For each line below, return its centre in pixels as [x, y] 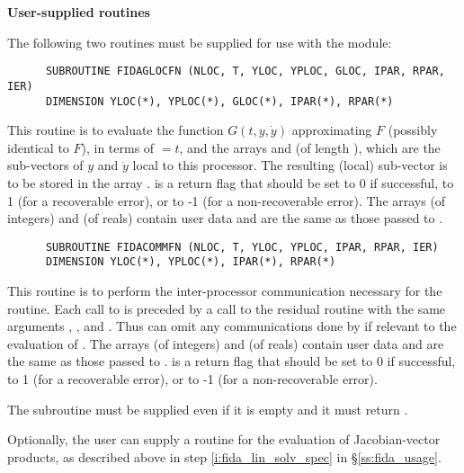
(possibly [413, 130]
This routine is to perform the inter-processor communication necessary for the [225, 291]
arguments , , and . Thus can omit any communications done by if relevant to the [232, 326]
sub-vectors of [45, 165]
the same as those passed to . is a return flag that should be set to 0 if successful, [232, 361]
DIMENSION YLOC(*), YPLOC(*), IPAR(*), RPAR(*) [191, 262]
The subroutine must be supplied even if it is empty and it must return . [208, 409]
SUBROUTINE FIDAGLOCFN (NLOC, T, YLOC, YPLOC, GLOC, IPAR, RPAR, [245, 71]
